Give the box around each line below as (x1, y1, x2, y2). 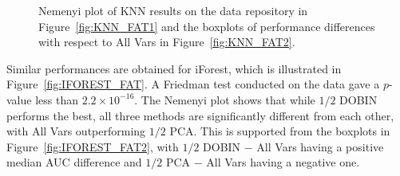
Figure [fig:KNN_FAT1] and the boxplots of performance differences (38, 18, 375, 34)
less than (35, 91, 78, 108)
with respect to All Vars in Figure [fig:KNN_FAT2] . (38, 33, 295, 50)
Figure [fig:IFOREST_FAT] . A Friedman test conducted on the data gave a (6, 76, 380, 92)
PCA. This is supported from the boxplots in (169, 123, 390, 139)
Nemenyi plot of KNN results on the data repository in (38, 2, 308, 18)
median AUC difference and (6, 154, 142, 170)
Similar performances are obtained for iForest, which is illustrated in (6, 60, 342, 76)
